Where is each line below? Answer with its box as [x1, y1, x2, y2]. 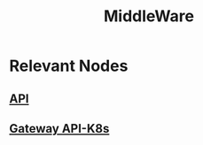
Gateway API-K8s [9, 121, 110, 136]
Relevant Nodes [9, 56, 129, 76]
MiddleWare [103, 6, 195, 27]
